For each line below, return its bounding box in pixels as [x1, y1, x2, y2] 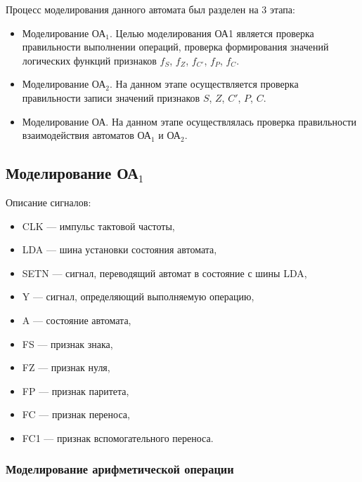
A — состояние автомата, [22, 312, 131, 327]
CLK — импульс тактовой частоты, [22, 218, 175, 233]
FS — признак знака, [22, 336, 113, 351]
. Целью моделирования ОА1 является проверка [110, 25, 314, 40]
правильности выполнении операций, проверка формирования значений [22, 39, 329, 54]
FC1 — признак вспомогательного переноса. [22, 430, 214, 445]
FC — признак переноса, [22, 407, 130, 422]
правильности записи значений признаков [22, 90, 200, 105]
